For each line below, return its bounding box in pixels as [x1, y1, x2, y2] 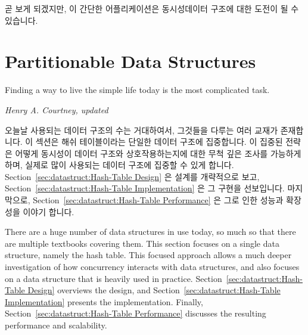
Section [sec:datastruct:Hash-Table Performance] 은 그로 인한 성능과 [33, 194, 284, 206]
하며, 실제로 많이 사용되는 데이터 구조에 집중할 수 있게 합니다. [5, 159, 234, 171]
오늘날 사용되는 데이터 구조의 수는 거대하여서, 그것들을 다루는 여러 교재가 [5, 123, 278, 136]
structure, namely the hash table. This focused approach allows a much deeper [5, 249, 292, 261]
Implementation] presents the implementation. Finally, [5, 295, 203, 308]
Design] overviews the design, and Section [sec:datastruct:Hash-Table [27, 284, 281, 296]
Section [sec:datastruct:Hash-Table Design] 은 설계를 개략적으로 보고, [5, 170, 260, 182]
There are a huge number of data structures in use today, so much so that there [5, 225, 296, 238]
